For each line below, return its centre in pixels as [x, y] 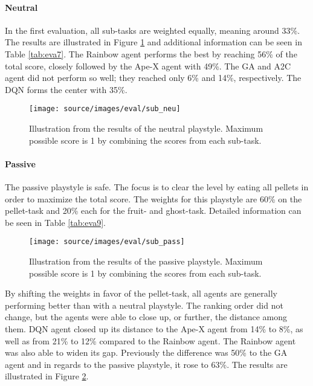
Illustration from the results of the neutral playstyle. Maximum [146, 128]
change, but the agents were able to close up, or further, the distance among [146, 317]
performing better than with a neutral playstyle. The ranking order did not [144, 305]
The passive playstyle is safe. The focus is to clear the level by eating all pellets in [157, 187]
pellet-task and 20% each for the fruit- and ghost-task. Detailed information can [153, 211]
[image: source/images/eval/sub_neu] [105, 109]
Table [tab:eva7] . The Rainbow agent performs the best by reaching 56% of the [151, 53]
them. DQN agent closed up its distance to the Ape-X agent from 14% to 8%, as [154, 329]
